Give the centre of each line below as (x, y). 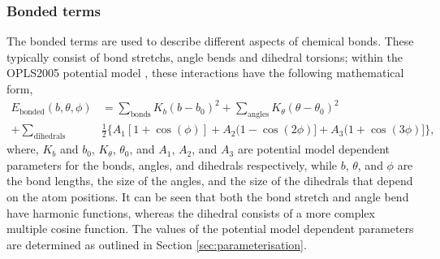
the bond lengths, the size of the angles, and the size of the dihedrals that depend (210, 181)
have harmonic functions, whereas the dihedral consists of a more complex (191, 212)
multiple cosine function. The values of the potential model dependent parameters (210, 229)
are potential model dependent (314, 149)
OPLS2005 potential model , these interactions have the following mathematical (205, 73)
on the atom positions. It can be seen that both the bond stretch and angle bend (208, 197)
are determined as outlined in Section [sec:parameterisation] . (157, 244)
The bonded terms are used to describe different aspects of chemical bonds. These (210, 41)
